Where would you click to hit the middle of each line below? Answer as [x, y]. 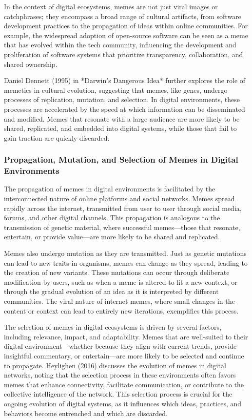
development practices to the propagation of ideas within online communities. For [126, 26]
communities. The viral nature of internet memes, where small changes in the [119, 301]
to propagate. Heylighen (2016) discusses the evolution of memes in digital [115, 365]
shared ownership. [31, 64]
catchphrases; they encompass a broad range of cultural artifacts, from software [123, 16]
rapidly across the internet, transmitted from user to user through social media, [123, 208]
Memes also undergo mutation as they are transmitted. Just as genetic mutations [125, 253]
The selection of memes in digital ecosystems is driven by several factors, [113, 327]
